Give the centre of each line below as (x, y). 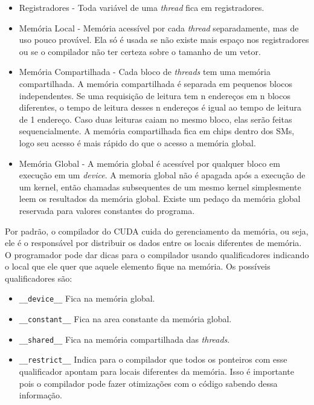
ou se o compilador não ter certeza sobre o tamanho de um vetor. (140, 51)
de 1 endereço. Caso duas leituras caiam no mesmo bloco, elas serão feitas (155, 119)
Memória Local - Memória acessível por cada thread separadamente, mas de (159, 28)
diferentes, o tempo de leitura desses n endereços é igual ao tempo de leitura (160, 107)
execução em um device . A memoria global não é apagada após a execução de (162, 175)
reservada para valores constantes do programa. (107, 210)
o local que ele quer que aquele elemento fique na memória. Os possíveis (138, 266)
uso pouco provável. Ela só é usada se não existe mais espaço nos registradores (164, 40)
